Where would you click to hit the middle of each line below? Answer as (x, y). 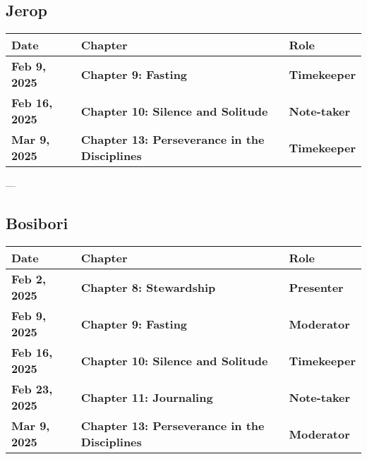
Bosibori (37, 223)
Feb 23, (32, 389)
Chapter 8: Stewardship (148, 287)
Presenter (316, 287)
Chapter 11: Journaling (147, 397)
